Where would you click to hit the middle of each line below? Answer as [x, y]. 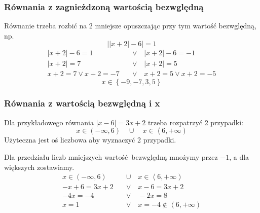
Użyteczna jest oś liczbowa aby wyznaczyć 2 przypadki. [90, 140]
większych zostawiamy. [39, 167]
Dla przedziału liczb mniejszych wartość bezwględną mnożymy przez [111, 156]
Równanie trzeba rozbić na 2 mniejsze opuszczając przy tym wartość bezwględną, [130, 26]
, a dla [239, 156]
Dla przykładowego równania [49, 122]
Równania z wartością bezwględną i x [82, 103]
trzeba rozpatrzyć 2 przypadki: [195, 122]
